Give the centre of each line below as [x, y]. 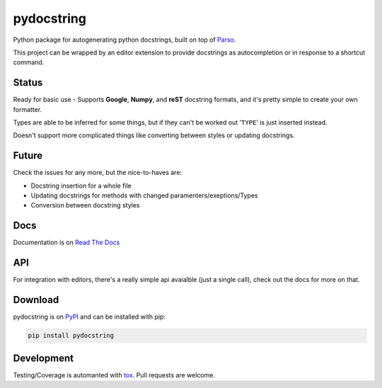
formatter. [28, 109]
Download [36, 300]
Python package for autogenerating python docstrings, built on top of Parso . [125, 40]
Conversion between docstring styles [86, 205]
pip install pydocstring [71, 336]
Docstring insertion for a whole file [81, 186]
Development [44, 358]
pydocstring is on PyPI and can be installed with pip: [89, 317]
